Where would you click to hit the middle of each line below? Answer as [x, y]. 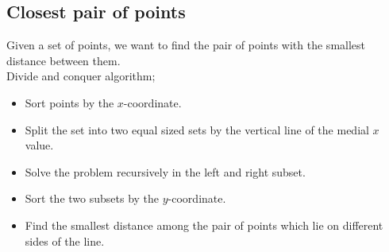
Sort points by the [69, 102]
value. [39, 145]
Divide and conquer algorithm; [81, 76]
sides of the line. [65, 240]
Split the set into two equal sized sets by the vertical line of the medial [197, 129]
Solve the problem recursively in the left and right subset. [165, 171]
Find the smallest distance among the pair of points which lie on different [204, 225]
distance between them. [64, 60]
